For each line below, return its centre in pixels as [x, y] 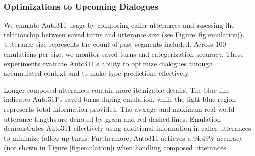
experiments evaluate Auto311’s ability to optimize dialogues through [108, 63]
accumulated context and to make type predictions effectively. [97, 73]
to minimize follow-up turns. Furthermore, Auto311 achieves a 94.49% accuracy [124, 138]
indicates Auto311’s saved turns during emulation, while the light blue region [120, 99]
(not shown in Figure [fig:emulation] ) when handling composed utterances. [116, 147]
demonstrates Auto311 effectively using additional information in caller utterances [127, 128]
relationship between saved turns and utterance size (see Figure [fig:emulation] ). [124, 34]
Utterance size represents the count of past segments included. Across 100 [115, 44]
